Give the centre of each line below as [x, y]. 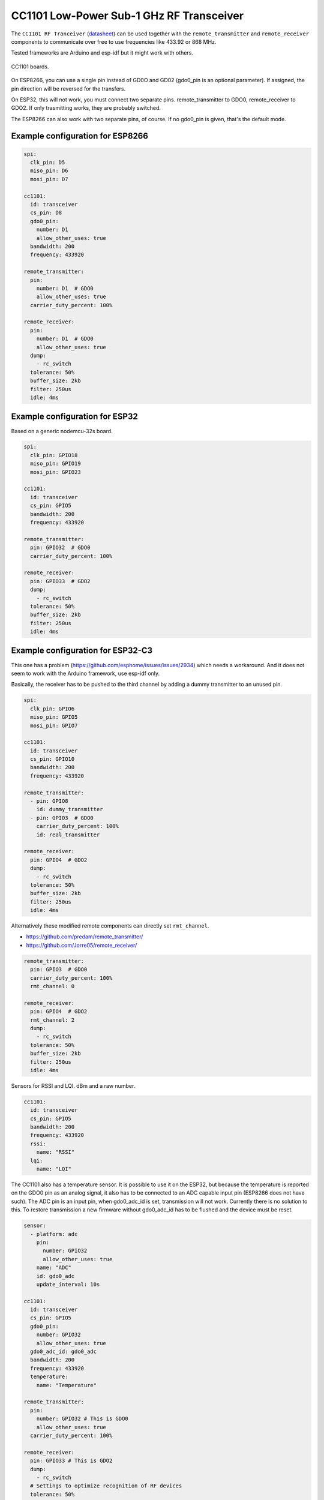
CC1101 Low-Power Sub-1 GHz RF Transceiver [127, 16]
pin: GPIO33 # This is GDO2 [71, 1461]
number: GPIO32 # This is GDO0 [82, 1419]
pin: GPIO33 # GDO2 [60, 581]
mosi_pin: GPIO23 [55, 472]
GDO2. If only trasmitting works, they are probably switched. [86, 108]
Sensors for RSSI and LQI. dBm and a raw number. [73, 1085]
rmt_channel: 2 [52, 1020]
